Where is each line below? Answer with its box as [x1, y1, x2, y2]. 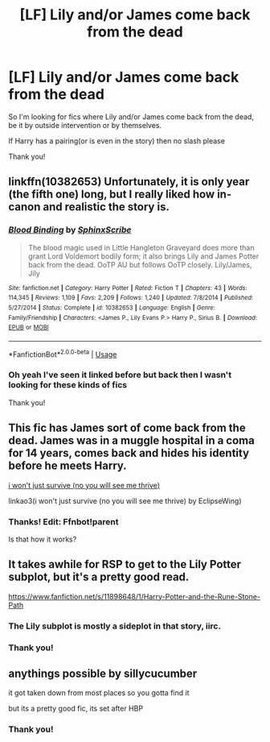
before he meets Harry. [8, 459, 127, 473]
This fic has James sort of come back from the [8, 421, 247, 435]
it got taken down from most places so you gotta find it [8, 688, 190, 698]
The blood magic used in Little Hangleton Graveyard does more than [27, 242, 255, 252]
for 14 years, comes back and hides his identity [8, 446, 250, 460]
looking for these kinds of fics [8, 379, 128, 391]
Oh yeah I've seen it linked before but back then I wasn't [8, 369, 231, 380]
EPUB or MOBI [8, 324, 50, 332]
